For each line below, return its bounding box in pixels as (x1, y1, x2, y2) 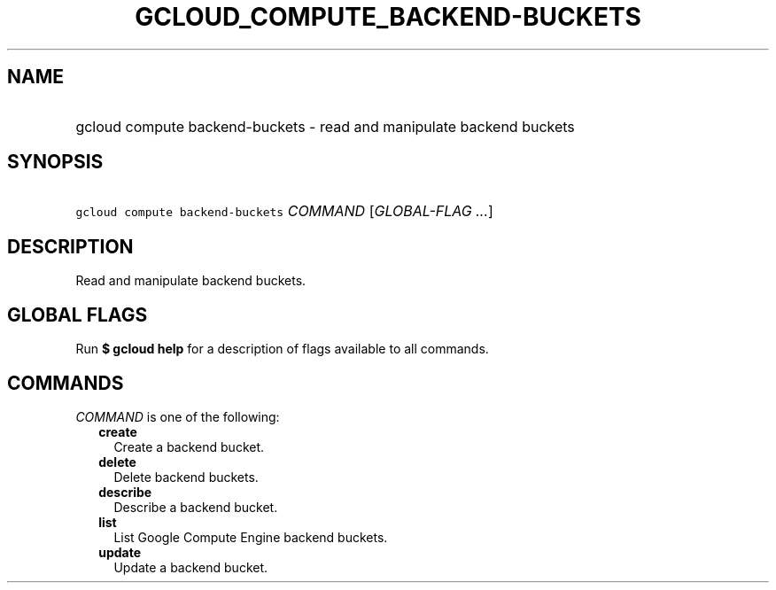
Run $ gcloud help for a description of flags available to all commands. (75, 341, 489, 357)
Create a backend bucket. (113, 439, 265, 454)
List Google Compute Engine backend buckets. (113, 529, 388, 545)
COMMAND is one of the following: (75, 408, 280, 424)
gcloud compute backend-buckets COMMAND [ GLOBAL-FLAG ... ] (75, 202, 493, 221)
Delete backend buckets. (113, 469, 259, 485)
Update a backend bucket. (113, 559, 268, 575)
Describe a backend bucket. (113, 499, 278, 515)
